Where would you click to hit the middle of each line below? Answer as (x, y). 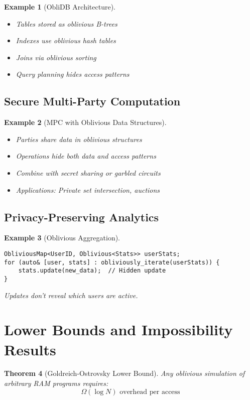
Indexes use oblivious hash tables (66, 40)
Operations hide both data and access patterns (86, 156)
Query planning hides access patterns (73, 74)
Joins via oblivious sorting (56, 57)
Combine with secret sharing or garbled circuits (88, 172)
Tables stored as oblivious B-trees (67, 23)
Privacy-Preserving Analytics (82, 217)
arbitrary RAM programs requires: (56, 383)
